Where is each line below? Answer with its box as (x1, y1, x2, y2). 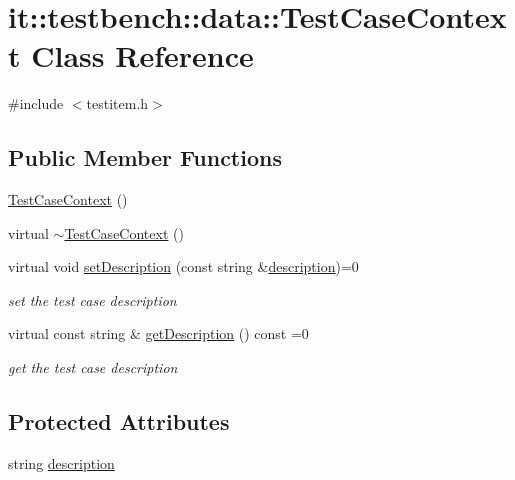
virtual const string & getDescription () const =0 (8, 323, 309, 344)
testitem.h (86, 93, 149, 114)
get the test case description (8, 357, 178, 378)
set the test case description (8, 289, 177, 310)
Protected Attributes (8, 406, 230, 437)
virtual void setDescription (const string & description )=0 (8, 256, 359, 277)
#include (8, 93, 64, 114)
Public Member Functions (8, 142, 282, 173)
